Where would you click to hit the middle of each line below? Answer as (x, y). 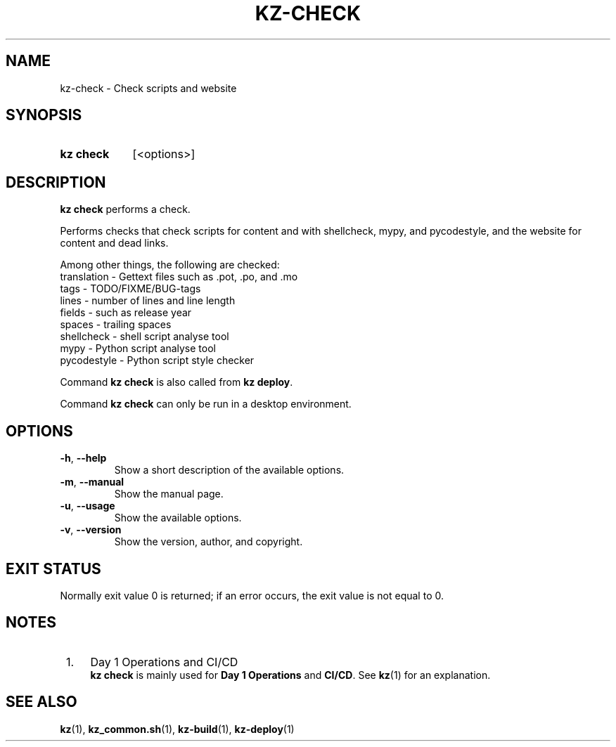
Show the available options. (178, 518)
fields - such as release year (126, 313)
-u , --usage (88, 506)
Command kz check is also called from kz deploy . (177, 382)
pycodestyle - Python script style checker (157, 360)
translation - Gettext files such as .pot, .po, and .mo (179, 277)
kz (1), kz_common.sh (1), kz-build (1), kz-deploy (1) (177, 729)
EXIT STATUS (53, 569)
